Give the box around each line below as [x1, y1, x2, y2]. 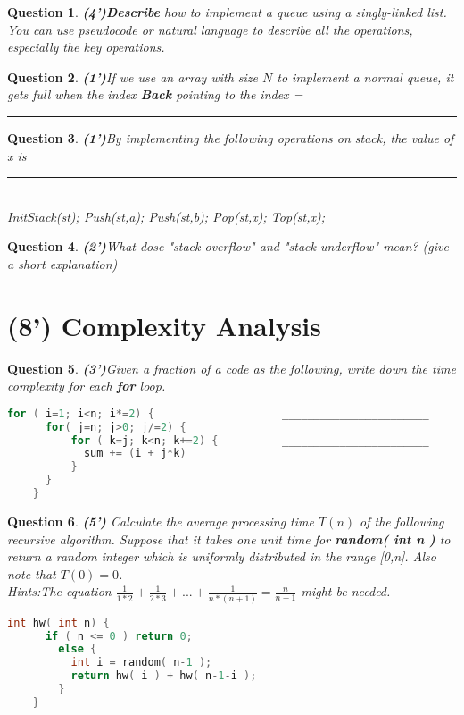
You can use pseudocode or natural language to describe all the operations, [7, 20, 413, 38]
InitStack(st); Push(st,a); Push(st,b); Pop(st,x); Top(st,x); [7, 206, 326, 225]
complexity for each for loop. [7, 376, 166, 395]
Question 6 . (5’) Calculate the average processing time [7, 511, 314, 530]
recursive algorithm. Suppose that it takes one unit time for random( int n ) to [7, 529, 451, 548]
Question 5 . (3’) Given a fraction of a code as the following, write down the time [7, 358, 456, 377]
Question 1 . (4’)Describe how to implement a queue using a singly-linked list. [7, 3, 447, 21]
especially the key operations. [7, 38, 165, 56]
